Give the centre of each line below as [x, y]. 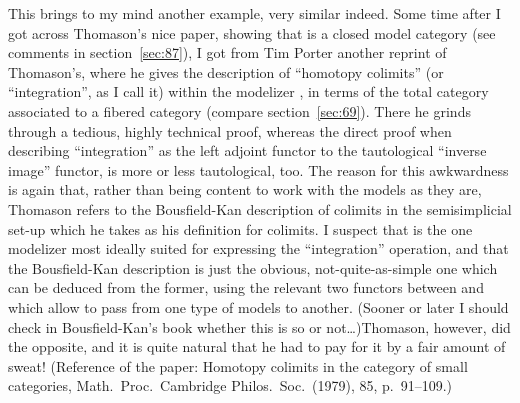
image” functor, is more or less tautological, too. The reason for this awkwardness [258, 169]
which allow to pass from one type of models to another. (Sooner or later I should [258, 306]
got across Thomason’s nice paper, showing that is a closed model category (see [252, 32]
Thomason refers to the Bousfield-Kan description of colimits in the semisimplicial [260, 208]
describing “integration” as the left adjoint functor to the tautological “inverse [247, 150]
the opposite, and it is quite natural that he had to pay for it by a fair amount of [257, 346]
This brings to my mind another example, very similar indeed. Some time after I [254, 13]
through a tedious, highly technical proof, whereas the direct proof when [230, 130]
